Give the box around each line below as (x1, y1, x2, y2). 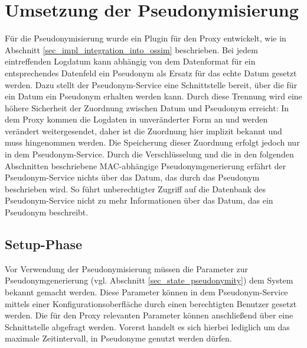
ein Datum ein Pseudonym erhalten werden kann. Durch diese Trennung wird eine (5, 90, 302, 102)
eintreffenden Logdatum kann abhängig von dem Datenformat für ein (5, 55, 256, 67)
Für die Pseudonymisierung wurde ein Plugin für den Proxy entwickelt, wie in (5, 32, 286, 44)
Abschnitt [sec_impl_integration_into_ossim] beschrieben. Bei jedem (5, 43, 258, 56)
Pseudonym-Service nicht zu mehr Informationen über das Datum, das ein (5, 194, 273, 207)
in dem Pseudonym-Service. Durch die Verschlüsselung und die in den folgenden (5, 148, 294, 160)
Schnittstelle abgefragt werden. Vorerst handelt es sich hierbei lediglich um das (5, 320, 290, 333)
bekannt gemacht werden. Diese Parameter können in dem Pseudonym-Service (5, 286, 288, 298)
